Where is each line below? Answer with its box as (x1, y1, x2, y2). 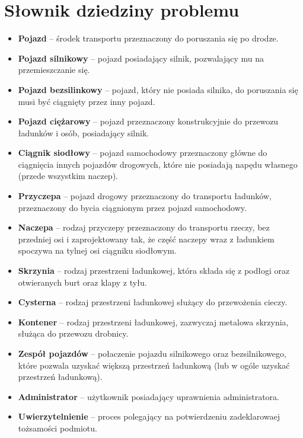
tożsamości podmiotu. (18, 421, 97, 434)
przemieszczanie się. (18, 63, 90, 76)
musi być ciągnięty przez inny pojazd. (18, 95, 155, 107)
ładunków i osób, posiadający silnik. (18, 126, 149, 139)
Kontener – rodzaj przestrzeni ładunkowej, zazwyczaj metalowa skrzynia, (18, 315, 289, 328)
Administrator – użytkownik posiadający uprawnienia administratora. (18, 390, 279, 402)
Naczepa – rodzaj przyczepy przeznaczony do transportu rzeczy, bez (18, 221, 270, 234)
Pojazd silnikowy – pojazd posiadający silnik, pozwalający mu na (18, 52, 264, 64)
